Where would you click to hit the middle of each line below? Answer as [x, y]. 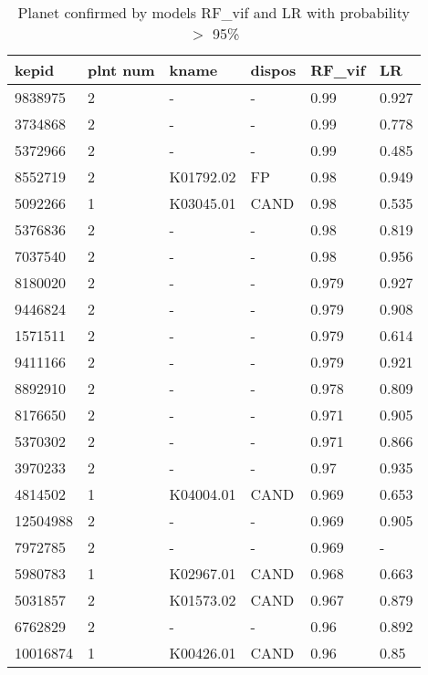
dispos [273, 70]
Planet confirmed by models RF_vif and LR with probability [214, 12]
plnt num [121, 70]
